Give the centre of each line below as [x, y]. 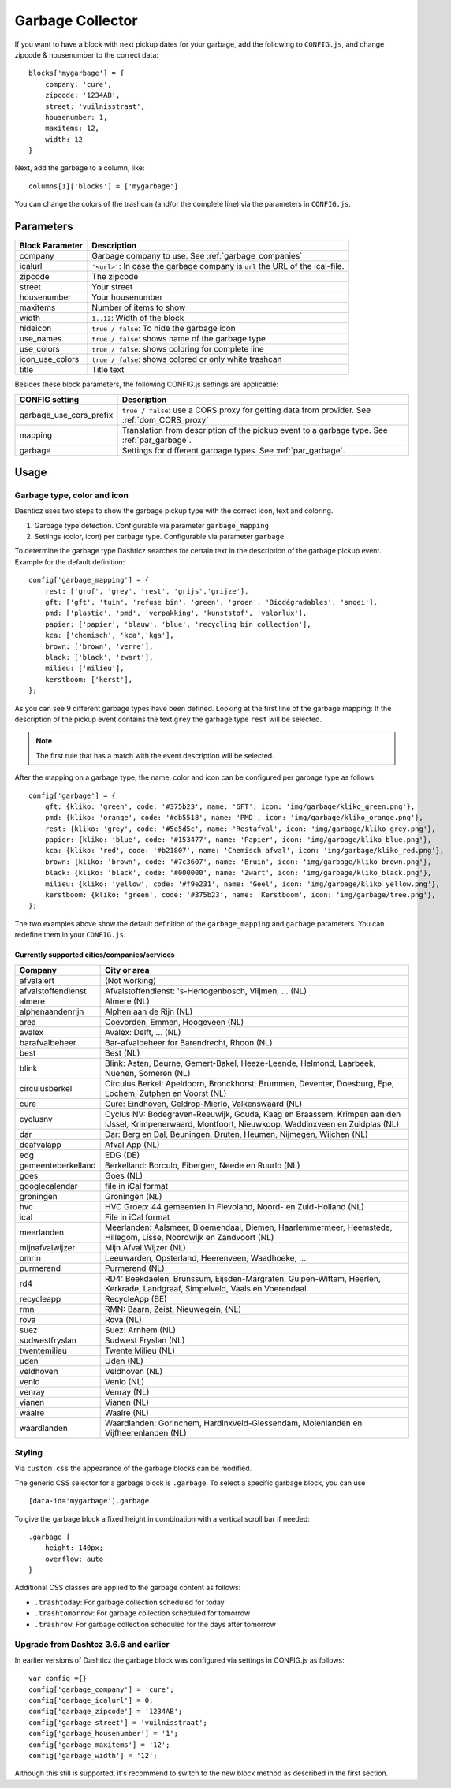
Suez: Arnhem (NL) [141, 1330]
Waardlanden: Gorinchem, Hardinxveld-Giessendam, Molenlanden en [234, 1423]
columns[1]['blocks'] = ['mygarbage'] [104, 186]
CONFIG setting [49, 400]
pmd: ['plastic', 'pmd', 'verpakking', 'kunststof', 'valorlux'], [176, 613]
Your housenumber [127, 297]
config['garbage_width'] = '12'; [93, 1755]
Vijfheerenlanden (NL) [146, 1432]
